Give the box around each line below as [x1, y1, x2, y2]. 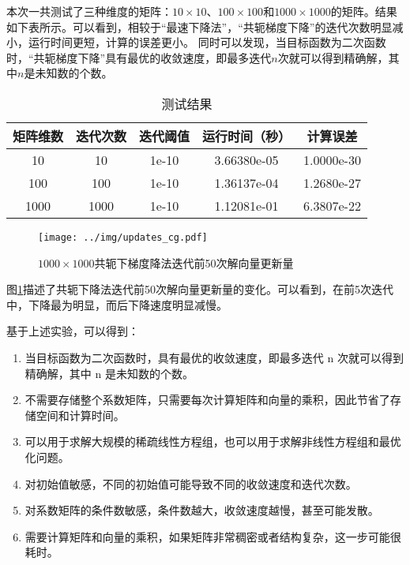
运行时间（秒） [202, 126, 292, 145]
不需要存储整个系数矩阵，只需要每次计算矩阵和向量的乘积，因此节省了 [24, 391, 390, 408]
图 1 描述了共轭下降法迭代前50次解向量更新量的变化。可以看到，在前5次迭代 [6, 281, 393, 297]
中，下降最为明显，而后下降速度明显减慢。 [6, 296, 228, 312]
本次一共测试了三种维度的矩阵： [6, 3, 172, 19]
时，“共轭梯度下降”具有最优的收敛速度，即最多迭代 [6, 49, 272, 65]
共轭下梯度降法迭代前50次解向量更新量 [94, 254, 294, 271]
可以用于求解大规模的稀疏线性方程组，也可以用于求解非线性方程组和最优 [24, 433, 401, 450]
